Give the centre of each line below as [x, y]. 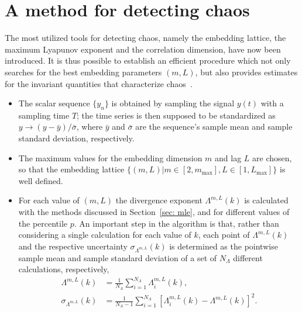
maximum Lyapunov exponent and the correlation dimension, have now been [143, 49]
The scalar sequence [54, 103]
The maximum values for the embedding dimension [110, 157]
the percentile [43, 223]
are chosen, [272, 157]
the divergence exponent [159, 200]
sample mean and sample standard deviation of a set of [118, 257]
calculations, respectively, [64, 269]
